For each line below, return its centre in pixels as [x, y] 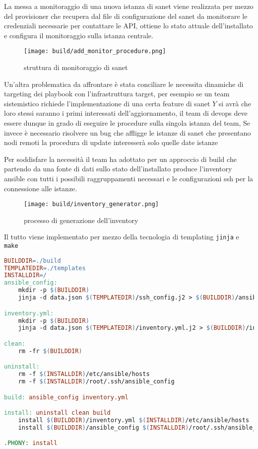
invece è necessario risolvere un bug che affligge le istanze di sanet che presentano [128, 132]
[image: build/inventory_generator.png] [92, 204]
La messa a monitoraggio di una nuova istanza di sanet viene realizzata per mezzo [129, 6]
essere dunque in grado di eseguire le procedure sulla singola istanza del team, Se [127, 123]
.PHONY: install [31, 443]
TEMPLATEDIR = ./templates [45, 268]
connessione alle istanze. [41, 188]
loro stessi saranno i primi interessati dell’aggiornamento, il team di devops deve [126, 113]
